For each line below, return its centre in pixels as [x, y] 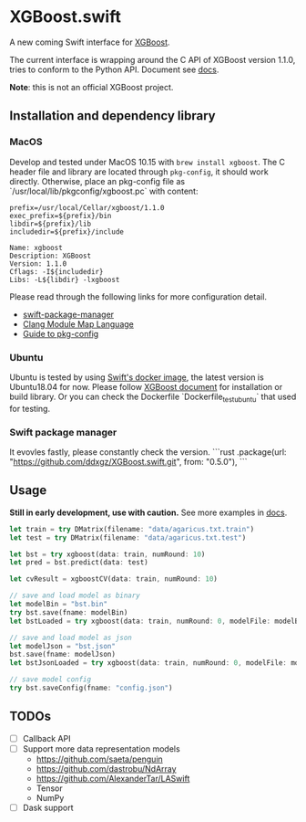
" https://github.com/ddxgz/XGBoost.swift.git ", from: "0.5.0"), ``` [128, 462]
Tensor [50, 788]
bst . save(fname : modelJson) [63, 655]
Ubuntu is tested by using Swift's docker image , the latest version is [137, 377]
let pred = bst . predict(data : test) [79, 563]
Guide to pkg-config [61, 333]
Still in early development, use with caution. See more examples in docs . [148, 512]
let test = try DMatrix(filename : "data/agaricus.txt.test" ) [128, 537]
